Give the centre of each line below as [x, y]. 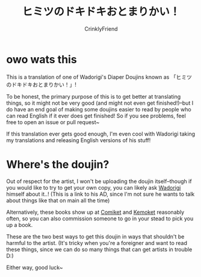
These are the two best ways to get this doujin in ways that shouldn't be [95, 236]
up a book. [20, 225]
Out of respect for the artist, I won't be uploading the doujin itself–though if [99, 181]
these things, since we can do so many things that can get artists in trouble [99, 249]
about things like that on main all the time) [58, 200]
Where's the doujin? [58, 164]
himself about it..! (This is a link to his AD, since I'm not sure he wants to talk [100, 194]
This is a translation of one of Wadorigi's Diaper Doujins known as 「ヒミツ [99, 77]
